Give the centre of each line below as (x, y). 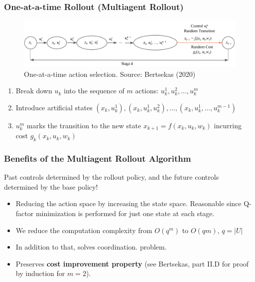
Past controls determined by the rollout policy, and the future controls (112, 177)
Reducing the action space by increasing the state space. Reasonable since (128, 203)
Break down (34, 91)
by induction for (40, 273)
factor (25, 213)
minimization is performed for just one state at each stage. (125, 213)
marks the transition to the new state (84, 125)
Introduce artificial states (54, 107)
